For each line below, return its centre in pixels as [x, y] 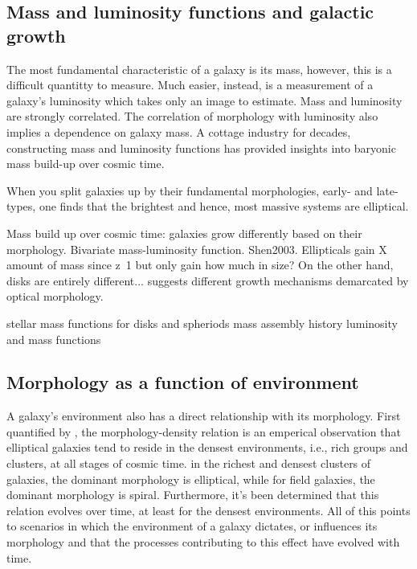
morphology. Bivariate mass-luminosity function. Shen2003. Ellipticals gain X [197, 249]
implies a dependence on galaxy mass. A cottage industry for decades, [179, 131]
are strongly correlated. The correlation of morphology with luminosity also [192, 116]
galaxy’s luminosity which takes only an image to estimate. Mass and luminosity [204, 100]
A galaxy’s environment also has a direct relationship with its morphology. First [204, 416]
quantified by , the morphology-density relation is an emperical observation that [204, 431]
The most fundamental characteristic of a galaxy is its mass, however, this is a [199, 69]
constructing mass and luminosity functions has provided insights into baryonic [201, 147]
